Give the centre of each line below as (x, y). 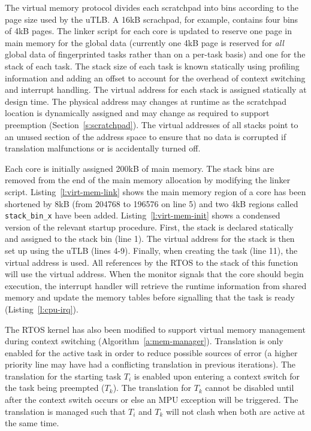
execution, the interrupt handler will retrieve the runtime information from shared (156, 285)
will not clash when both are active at (236, 411)
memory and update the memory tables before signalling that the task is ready (150, 297)
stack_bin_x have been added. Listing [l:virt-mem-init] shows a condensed (143, 215)
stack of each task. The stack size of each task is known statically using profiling (152, 66)
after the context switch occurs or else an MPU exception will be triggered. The (152, 400)
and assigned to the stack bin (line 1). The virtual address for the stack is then (150, 239)
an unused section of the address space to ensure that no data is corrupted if (146, 136)
